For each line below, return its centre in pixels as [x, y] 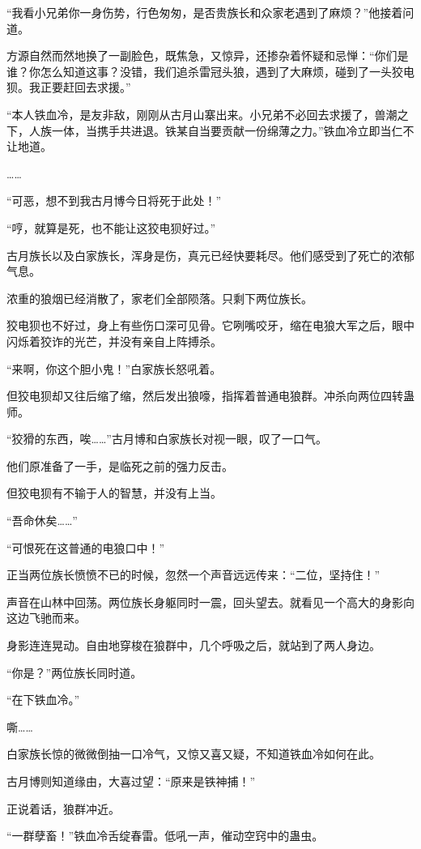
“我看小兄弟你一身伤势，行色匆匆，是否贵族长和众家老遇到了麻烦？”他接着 [205, 12]
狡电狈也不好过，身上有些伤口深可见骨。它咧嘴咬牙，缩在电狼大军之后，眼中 [210, 325]
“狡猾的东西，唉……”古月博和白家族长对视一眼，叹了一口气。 [167, 439]
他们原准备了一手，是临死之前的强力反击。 [120, 465]
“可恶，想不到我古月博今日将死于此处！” [114, 201]
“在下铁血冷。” [43, 700]
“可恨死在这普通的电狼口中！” [86, 547]
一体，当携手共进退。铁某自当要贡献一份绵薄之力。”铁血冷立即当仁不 [233, 130]
